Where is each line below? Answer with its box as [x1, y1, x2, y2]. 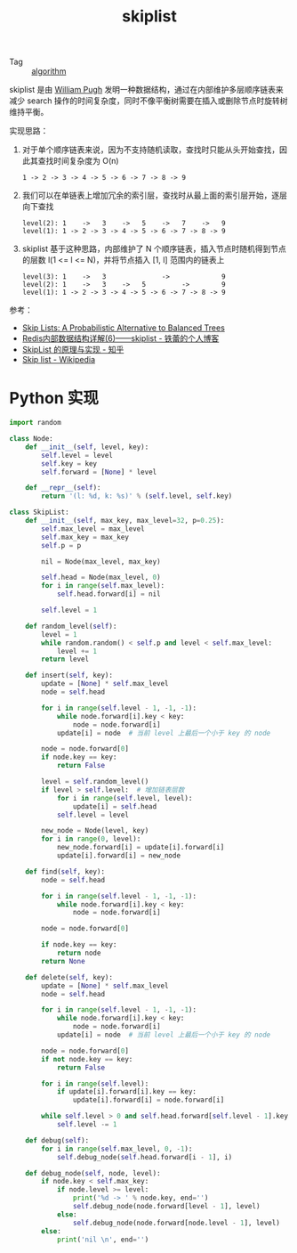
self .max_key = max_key [41, 533, 129, 541]
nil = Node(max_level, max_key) [41, 557, 162, 566]
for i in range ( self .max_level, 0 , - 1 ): [41, 1144, 193, 1153]
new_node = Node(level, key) [41, 826, 149, 835]
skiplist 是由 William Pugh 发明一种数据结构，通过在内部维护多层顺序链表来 [9, 85, 285, 95]
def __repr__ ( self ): [25, 484, 101, 492]
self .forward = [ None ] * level [41, 468, 157, 476]
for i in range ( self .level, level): [56, 793, 193, 802]
